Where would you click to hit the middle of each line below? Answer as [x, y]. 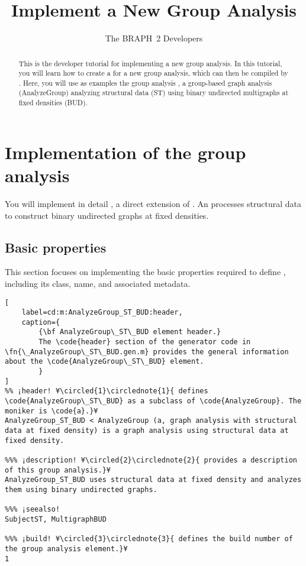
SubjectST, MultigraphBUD [56, 519]
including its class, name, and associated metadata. [98, 283]
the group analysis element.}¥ [66, 549]
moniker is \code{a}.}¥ [51, 411]
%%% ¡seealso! [33, 510]
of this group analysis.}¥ [58, 470]
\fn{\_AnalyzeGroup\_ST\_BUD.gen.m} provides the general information [147, 352]
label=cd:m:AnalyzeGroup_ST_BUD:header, [102, 313]
